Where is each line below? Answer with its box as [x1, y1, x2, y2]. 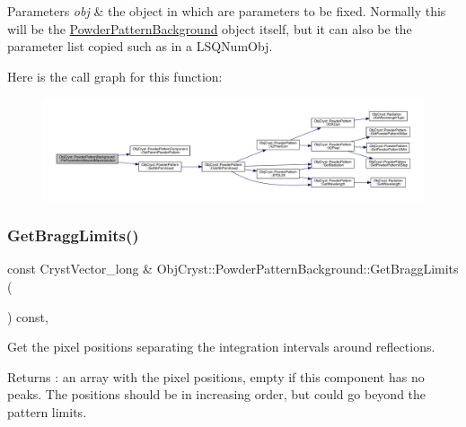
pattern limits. [7, 403, 87, 422]
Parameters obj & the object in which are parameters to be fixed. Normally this [7, 2, 446, 20]
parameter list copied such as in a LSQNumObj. [7, 37, 273, 56]
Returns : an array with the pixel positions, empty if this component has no [7, 367, 425, 386]
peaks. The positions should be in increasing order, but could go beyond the [7, 385, 426, 404]
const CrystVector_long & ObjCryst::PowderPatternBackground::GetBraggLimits [7, 259, 459, 278]
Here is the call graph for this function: [7, 66, 223, 85]
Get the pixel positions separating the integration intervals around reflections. [7, 337, 435, 356]
